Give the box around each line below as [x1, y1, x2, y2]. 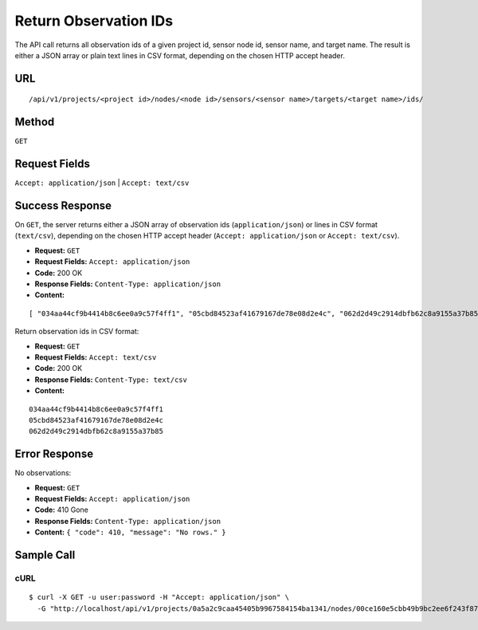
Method [14, 116, 55, 129]
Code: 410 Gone [34, 505, 89, 514]
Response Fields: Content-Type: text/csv [34, 375, 187, 384]
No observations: [14, 468, 72, 478]
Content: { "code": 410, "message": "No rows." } [34, 527, 226, 537]
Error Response [14, 447, 94, 461]
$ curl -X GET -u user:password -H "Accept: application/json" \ [29, 593, 290, 602]
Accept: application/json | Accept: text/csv [14, 178, 190, 187]
